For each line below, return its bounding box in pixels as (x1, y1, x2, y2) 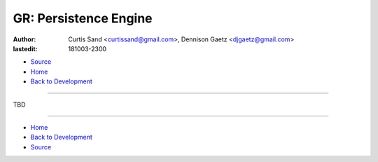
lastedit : (13, 44, 38, 53)
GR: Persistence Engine (13, 11, 153, 26)
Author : (13, 35, 36, 43)
